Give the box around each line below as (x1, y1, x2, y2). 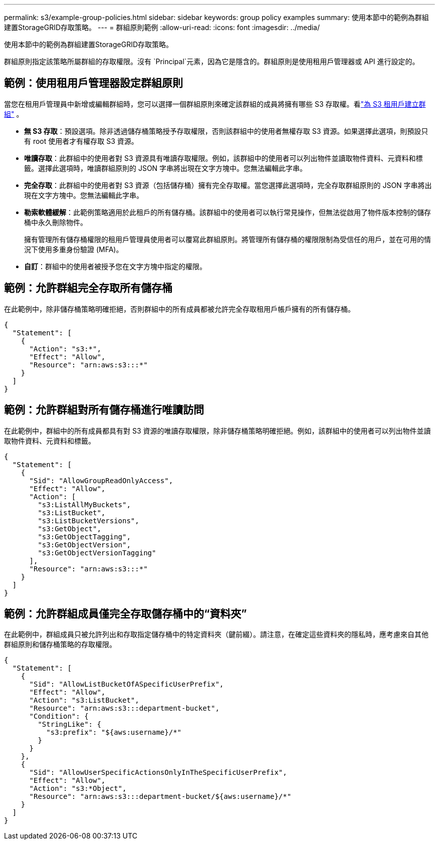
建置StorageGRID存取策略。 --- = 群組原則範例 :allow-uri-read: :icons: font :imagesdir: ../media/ (4, 23, 320, 32)
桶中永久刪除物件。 (24, 218, 87, 227)
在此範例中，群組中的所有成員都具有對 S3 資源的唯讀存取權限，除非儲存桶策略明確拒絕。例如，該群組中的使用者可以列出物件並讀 (4, 426, 431, 435)
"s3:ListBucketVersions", (38, 516, 139, 525)
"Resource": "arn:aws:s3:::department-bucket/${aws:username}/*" (29, 792, 292, 801)
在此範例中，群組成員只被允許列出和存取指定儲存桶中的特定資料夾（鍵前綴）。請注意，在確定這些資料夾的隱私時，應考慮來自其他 (4, 630, 428, 639)
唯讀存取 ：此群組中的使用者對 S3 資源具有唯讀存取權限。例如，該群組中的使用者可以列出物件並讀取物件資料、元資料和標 (24, 153, 423, 162)
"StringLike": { (38, 720, 101, 729)
